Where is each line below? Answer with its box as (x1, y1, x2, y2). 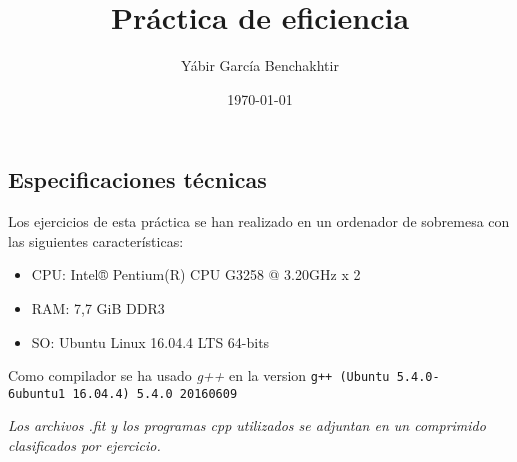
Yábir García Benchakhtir (181, 55, 339, 76)
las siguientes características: (8, 230, 184, 251)
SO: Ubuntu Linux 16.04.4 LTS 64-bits (31, 331, 270, 352)
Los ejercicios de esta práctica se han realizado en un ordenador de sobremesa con (8, 211, 510, 232)
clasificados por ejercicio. (8, 435, 161, 455)
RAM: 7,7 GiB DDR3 (31, 297, 165, 318)
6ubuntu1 (8, 386, 66, 401)
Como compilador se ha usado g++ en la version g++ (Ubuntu (8, 365, 390, 386)
